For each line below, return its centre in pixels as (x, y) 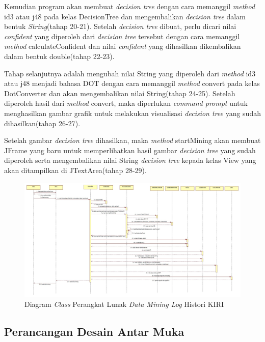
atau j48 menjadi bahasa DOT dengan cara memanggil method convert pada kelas (132, 83)
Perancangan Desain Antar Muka (94, 331)
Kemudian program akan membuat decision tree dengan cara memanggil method (130, 6)
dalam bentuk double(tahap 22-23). (59, 56)
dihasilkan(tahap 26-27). (42, 123)
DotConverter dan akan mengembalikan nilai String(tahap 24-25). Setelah (120, 93)
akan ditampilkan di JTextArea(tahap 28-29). (75, 170)
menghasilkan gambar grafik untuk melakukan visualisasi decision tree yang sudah (132, 113)
